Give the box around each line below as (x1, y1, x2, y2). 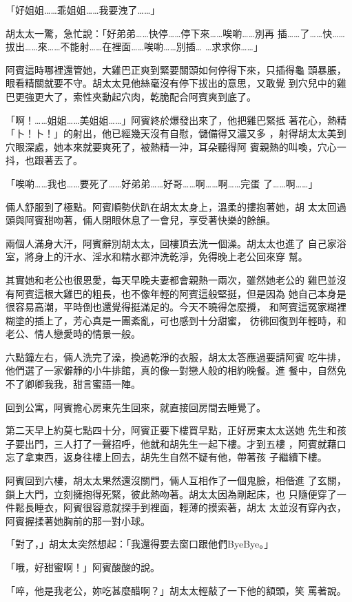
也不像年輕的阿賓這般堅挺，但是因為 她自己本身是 (121, 286, 346, 300)
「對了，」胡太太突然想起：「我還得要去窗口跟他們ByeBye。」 (6, 537, 274, 551)
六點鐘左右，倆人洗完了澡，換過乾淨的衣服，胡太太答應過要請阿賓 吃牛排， (6, 349, 346, 364)
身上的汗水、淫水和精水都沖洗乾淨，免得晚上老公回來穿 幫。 (34, 249, 308, 264)
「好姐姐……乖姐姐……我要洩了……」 (6, 3, 161, 17)
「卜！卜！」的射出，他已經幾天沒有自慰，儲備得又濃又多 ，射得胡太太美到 (6, 126, 346, 141)
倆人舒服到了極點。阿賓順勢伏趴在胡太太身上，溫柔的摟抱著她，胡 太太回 (6, 199, 337, 214)
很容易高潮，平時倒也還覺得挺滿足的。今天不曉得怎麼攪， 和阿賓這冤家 (6, 300, 327, 314)
